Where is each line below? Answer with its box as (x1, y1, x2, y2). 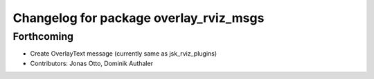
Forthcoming (12, 30, 74, 43)
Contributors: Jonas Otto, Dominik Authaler (30, 59, 154, 67)
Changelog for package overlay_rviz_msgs (12, 10, 265, 25)
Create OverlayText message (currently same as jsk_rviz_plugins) (30, 49, 217, 58)
